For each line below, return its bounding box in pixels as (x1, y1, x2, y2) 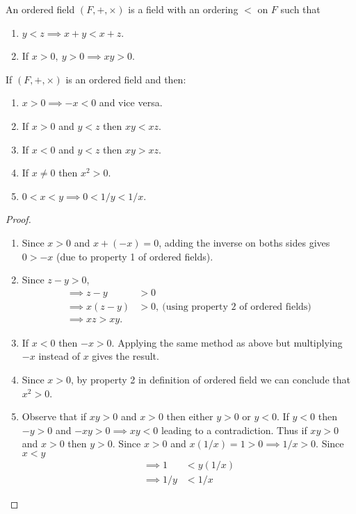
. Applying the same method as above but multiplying (111, 335, 343, 349)
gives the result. (92, 349, 159, 363)
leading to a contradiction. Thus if (161, 422, 307, 437)
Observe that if (22, 409, 87, 424)
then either (166, 409, 213, 424)
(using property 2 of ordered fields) (162, 301, 311, 312)
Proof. (6, 212, 31, 226)
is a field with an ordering (128, 2, 238, 16)
